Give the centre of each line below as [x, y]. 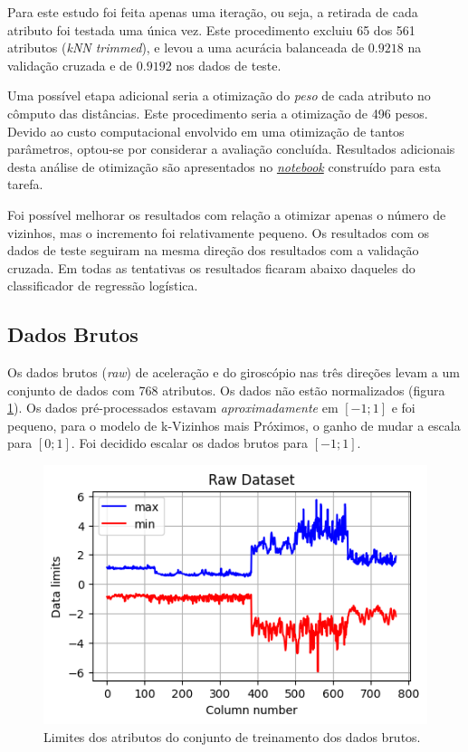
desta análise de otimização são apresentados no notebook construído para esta [224, 166]
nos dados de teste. [229, 65]
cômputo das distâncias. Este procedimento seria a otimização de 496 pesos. [218, 113]
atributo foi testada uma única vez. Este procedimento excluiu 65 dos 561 [211, 29]
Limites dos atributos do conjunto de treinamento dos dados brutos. [232, 736]
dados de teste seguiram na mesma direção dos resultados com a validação [213, 250]
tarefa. [25, 184]
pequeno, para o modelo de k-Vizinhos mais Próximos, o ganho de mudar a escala [234, 425]
